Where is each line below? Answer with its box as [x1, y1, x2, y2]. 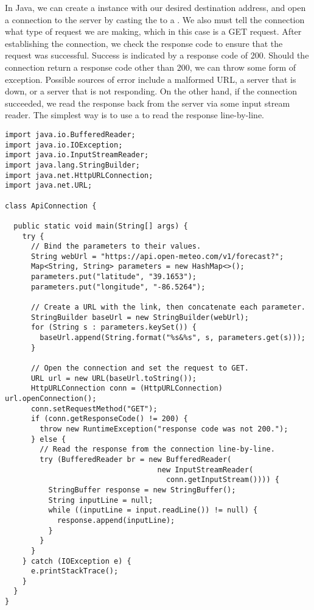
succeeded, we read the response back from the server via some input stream [5, 96, 290, 109]
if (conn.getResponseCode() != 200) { [30, 414, 188, 424]
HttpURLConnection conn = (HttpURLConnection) [30, 384, 223, 393]
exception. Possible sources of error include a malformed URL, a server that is [5, 73, 296, 85]
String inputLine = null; [48, 495, 153, 505]
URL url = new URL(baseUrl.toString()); [30, 374, 197, 383]
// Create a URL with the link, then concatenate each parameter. [30, 303, 305, 312]
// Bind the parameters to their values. [30, 242, 201, 251]
